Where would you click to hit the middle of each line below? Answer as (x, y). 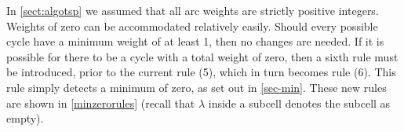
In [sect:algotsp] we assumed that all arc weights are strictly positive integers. (193, 10)
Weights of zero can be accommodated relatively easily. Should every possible (192, 26)
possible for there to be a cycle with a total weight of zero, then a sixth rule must (202, 56)
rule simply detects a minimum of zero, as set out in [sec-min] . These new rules (197, 87)
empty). (25, 118)
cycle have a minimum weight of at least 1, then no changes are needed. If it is (195, 41)
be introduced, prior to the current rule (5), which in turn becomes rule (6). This (201, 72)
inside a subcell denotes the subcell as (299, 103)
